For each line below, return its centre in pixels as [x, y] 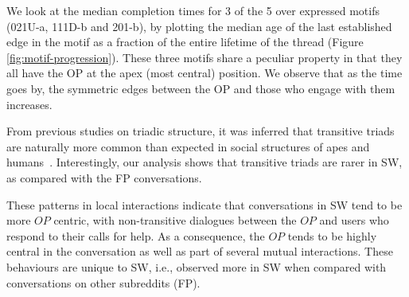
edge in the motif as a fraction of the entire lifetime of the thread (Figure [185, 42]
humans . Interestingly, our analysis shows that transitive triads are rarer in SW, [204, 162]
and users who [354, 220]
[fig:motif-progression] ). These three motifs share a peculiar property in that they [204, 57]
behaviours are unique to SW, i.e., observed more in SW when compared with [197, 266]
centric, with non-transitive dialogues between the [175, 220]
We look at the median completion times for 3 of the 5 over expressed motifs [193, 10]
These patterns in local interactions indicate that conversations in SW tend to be [204, 204]
